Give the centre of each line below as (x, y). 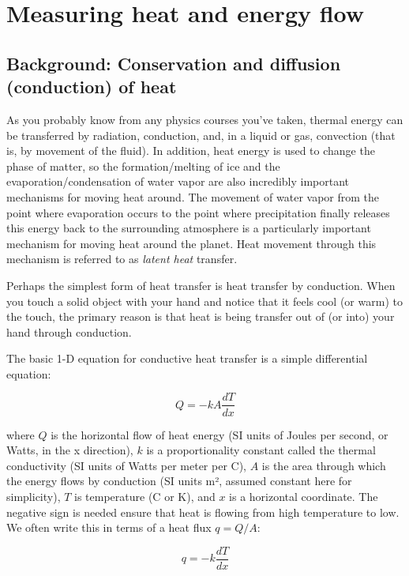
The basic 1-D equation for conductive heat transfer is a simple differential (187, 358)
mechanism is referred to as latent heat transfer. (122, 259)
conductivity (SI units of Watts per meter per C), (127, 465)
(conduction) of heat (92, 87)
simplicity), (34, 496)
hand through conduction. (69, 331)
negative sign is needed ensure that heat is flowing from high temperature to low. (203, 512)
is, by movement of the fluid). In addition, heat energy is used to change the (191, 151)
